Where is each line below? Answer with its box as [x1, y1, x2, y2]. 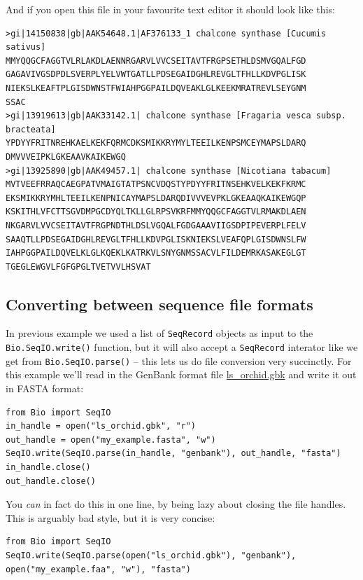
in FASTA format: [6, 381, 84, 396]
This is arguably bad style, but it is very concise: [6, 510, 215, 525]
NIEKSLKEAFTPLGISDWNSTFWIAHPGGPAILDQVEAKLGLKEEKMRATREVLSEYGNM [6, 83, 306, 93]
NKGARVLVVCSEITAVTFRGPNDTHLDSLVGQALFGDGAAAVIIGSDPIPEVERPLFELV [6, 220, 306, 230]
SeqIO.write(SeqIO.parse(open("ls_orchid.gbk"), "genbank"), [6, 550, 297, 560]
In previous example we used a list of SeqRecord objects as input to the [6, 326, 313, 340]
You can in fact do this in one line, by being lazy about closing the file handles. [6, 497, 346, 511]
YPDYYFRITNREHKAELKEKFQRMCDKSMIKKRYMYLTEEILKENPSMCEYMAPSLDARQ [6, 138, 306, 149]
